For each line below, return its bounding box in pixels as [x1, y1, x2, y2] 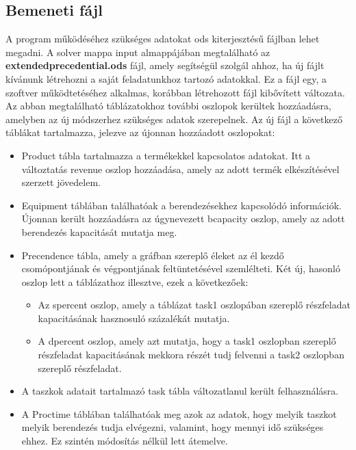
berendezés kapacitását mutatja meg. [21, 224, 177, 239]
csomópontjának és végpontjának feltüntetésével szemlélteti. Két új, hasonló [21, 261, 340, 276]
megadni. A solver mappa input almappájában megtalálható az [5, 44, 270, 59]
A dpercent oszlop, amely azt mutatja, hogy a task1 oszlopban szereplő [38, 334, 336, 348]
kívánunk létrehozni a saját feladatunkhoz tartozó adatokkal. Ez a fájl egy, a [5, 71, 327, 85]
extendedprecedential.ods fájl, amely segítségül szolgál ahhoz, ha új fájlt [5, 58, 325, 72]
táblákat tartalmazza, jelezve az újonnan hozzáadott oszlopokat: [5, 125, 275, 140]
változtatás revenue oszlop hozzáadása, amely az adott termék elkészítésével [21, 161, 340, 176]
